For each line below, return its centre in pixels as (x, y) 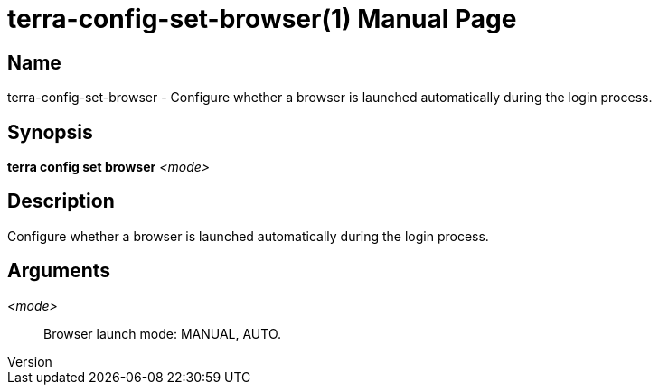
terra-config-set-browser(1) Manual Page (262, 19)
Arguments (59, 271)
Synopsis (50, 132)
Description (61, 201)
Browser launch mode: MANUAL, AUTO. (163, 333)
